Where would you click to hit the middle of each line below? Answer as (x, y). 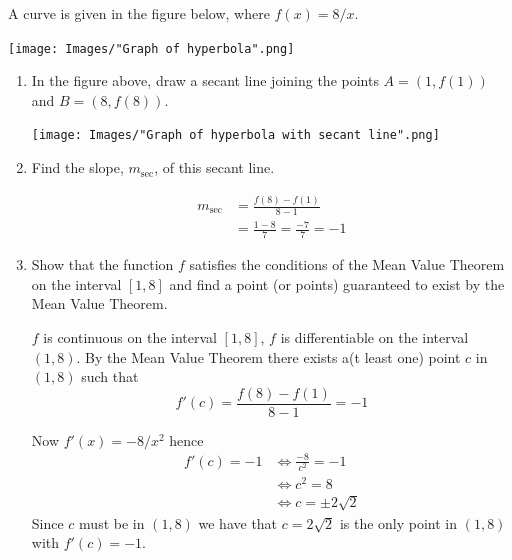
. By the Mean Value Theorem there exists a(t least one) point (268, 356)
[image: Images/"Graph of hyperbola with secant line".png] (235, 135)
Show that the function (102, 264)
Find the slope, (77, 167)
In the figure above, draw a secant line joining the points (205, 80)
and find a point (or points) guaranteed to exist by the (337, 283)
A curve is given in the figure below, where (139, 13)
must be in (112, 522)
